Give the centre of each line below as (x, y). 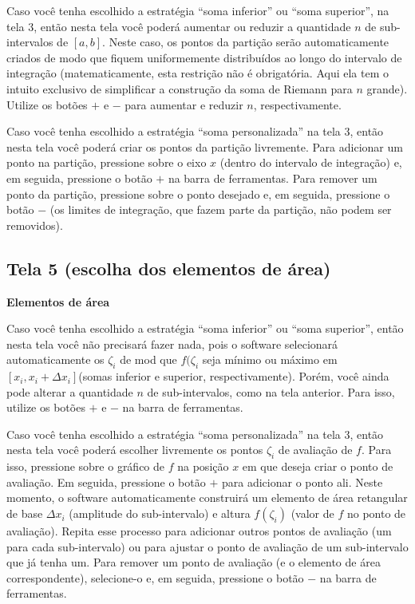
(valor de (312, 513)
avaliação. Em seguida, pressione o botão (106, 482)
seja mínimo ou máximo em (270, 359)
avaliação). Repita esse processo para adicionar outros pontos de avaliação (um (199, 531)
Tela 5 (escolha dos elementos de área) (169, 268)
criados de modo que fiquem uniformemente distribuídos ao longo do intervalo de (204, 57)
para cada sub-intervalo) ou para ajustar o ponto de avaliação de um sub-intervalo (207, 546)
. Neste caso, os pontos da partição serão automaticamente (246, 42)
